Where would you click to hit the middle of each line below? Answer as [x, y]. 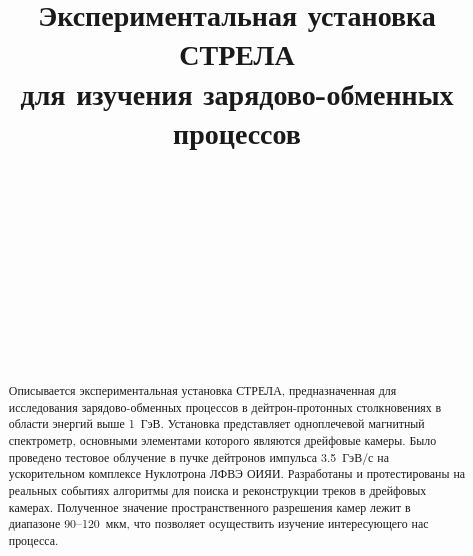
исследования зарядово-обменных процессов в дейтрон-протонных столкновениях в [225, 406]
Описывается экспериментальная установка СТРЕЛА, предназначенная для [202, 390]
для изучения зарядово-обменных [237, 92]
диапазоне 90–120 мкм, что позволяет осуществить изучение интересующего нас [218, 523]
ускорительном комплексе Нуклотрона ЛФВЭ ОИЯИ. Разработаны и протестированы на [237, 473]
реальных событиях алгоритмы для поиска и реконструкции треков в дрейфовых [217, 489]
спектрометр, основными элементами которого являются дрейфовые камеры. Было [222, 440]
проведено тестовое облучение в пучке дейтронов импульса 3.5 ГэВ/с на [198, 456]
